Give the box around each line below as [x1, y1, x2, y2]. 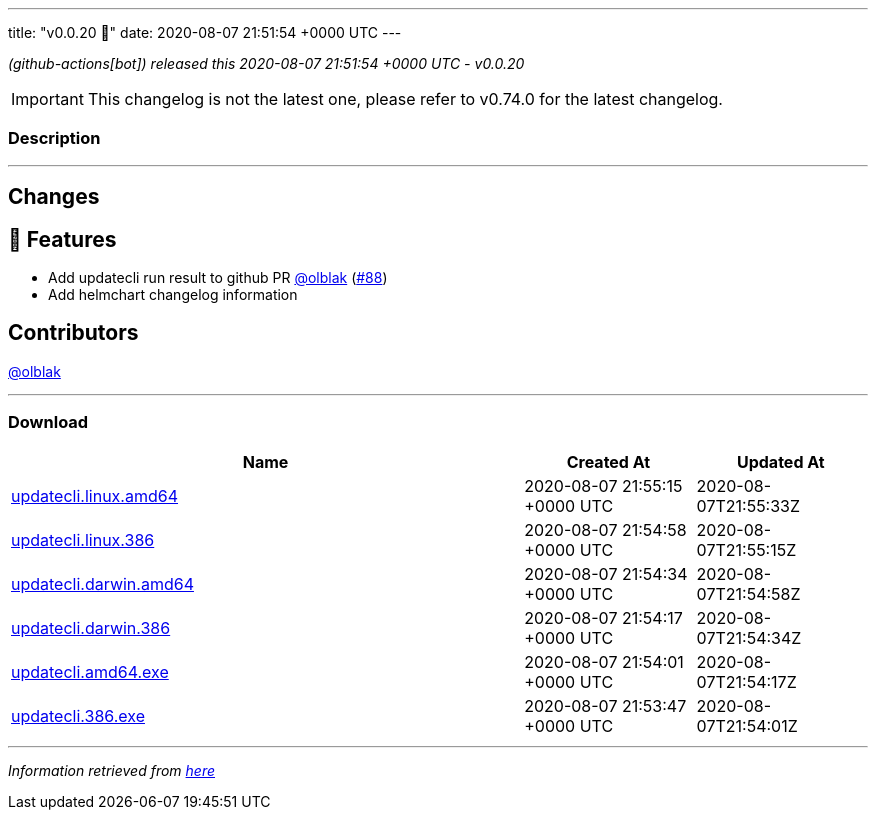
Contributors [8, 320, 139, 346]
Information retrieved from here [8, 761, 216, 779]
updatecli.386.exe [11, 705, 145, 726]
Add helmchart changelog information [48, 286, 298, 304]
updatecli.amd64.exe [11, 661, 169, 682]
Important [11, 89, 84, 109]
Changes [8, 184, 100, 210]
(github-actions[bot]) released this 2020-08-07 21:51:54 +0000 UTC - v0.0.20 [8, 55, 525, 72]
